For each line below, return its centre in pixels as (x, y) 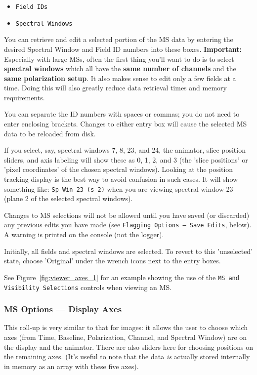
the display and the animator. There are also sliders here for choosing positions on (128, 347)
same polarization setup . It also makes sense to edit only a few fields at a (120, 78)
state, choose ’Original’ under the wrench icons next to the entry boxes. (112, 261)
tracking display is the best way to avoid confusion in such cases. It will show (121, 179)
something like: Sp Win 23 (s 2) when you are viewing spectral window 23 (119, 188)
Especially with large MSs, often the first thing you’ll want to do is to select (119, 59)
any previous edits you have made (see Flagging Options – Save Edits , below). (128, 225)
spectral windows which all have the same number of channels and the (120, 68)
